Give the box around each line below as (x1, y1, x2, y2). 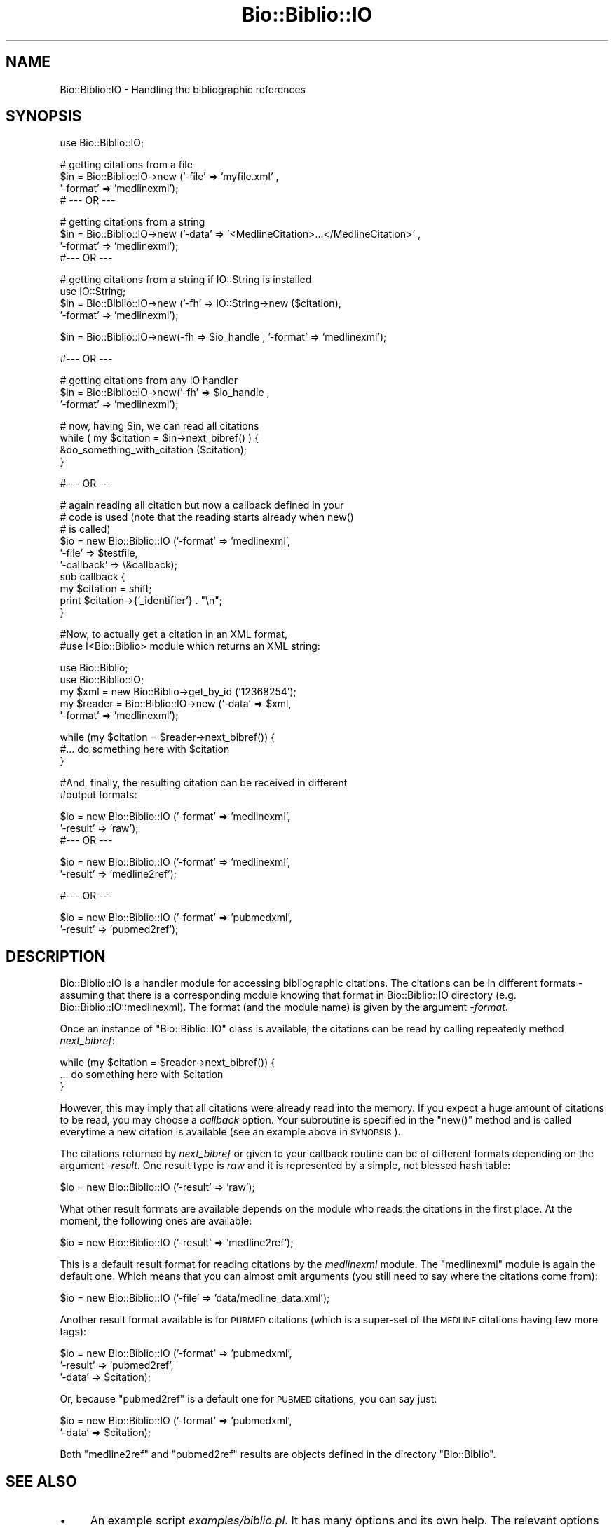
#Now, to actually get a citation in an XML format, (60, 628, 288, 641)
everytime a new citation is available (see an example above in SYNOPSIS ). (60, 1126, 401, 1138)
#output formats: (60, 789, 137, 801)
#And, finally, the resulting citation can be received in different (60, 777, 348, 789)
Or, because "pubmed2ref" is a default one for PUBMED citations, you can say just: (60, 1393, 437, 1405)
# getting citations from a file (60, 158, 193, 171)
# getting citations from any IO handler (60, 374, 238, 387)
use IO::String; (60, 285, 126, 298)
